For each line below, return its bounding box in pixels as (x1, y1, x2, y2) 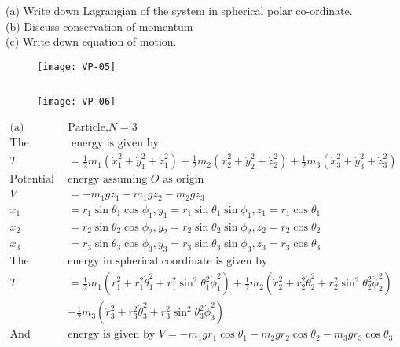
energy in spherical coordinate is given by (68, 256, 268, 268)
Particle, (68, 122, 108, 134)
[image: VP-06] (37, 96, 116, 108)
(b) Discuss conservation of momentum (6, 17, 193, 34)
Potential (9, 174, 54, 186)
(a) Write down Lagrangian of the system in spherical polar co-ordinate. (6, 2, 353, 18)
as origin (163, 174, 204, 186)
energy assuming (68, 174, 148, 186)
